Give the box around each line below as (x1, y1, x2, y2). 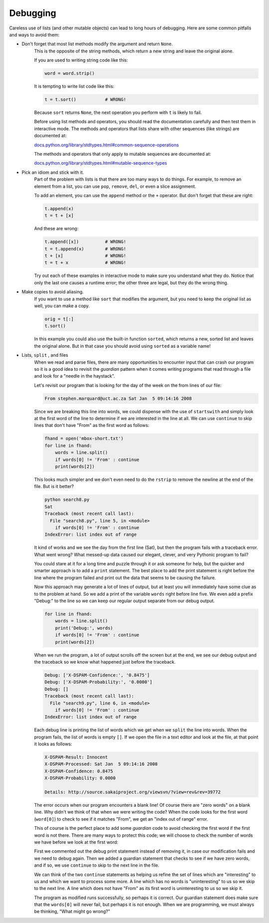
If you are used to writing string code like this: (34, 57, 128, 63)
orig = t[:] (44, 316, 74, 322)
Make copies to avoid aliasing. (21, 289, 84, 295)
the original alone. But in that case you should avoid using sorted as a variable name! (34, 343, 211, 349)
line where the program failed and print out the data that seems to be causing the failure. (34, 574, 216, 581)
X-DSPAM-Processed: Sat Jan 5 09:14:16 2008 (44, 761, 158, 767)
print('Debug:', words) (55, 625, 113, 631)
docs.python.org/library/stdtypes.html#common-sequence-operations (34, 142, 179, 148)
